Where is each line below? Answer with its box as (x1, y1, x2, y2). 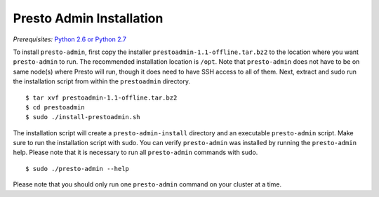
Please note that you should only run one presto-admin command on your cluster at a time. (13, 180, 282, 189)
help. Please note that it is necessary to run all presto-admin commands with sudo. (13, 148, 258, 157)
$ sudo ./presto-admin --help (25, 165, 130, 172)
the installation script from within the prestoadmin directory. (13, 77, 191, 86)
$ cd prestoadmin (25, 103, 85, 111)
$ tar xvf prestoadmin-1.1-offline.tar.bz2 (25, 93, 178, 102)
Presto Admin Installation (13, 11, 164, 26)
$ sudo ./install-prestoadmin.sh (25, 113, 140, 121)
